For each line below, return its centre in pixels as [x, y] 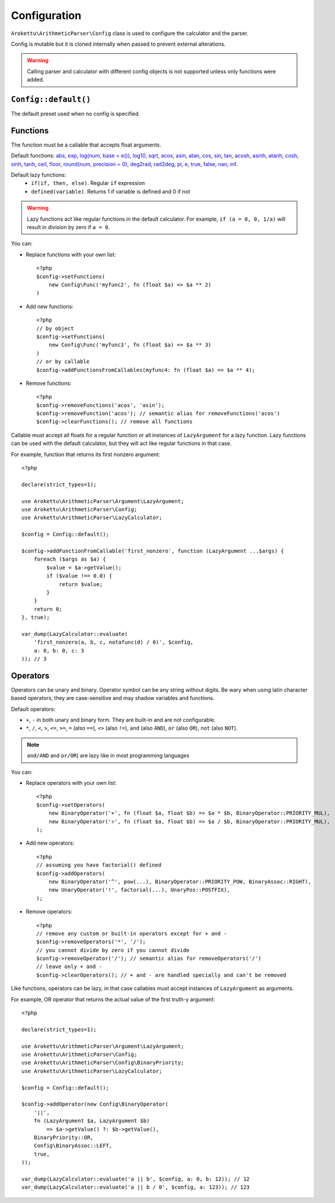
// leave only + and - [69, 967]
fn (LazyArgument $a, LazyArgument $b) [92, 1121]
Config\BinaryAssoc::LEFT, [73, 1146]
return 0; [48, 609]
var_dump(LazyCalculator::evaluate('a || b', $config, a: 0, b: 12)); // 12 [136, 1179]
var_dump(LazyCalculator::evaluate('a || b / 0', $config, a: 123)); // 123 [136, 1187]
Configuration [46, 15]
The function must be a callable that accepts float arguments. [86, 145]
